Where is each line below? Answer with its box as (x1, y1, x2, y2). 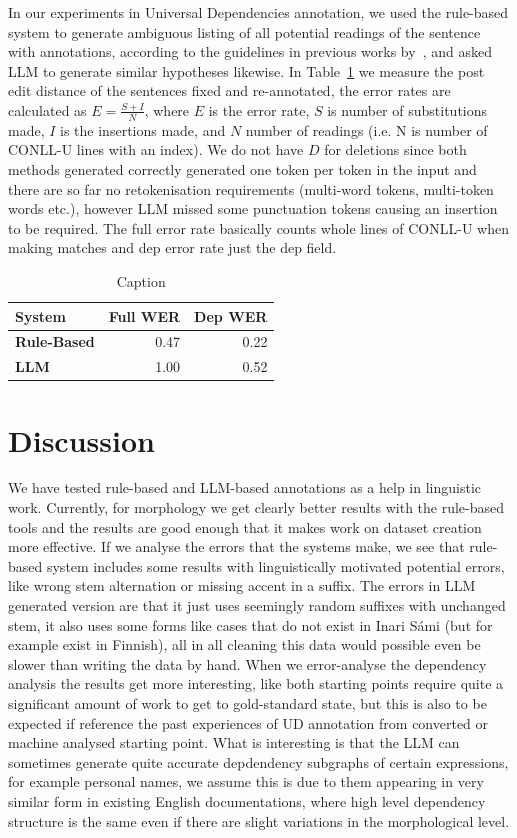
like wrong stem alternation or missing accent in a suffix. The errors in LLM (8, 575, 476, 596)
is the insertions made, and (60, 119, 226, 140)
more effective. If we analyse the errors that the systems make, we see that (8, 536, 465, 557)
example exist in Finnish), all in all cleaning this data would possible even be (8, 634, 481, 655)
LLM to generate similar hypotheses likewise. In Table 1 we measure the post (8, 60, 485, 81)
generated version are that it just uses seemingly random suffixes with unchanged (8, 595, 506, 616)
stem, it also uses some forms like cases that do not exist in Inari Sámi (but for (8, 614, 493, 635)
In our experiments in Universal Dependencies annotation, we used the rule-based (8, 2, 509, 22)
